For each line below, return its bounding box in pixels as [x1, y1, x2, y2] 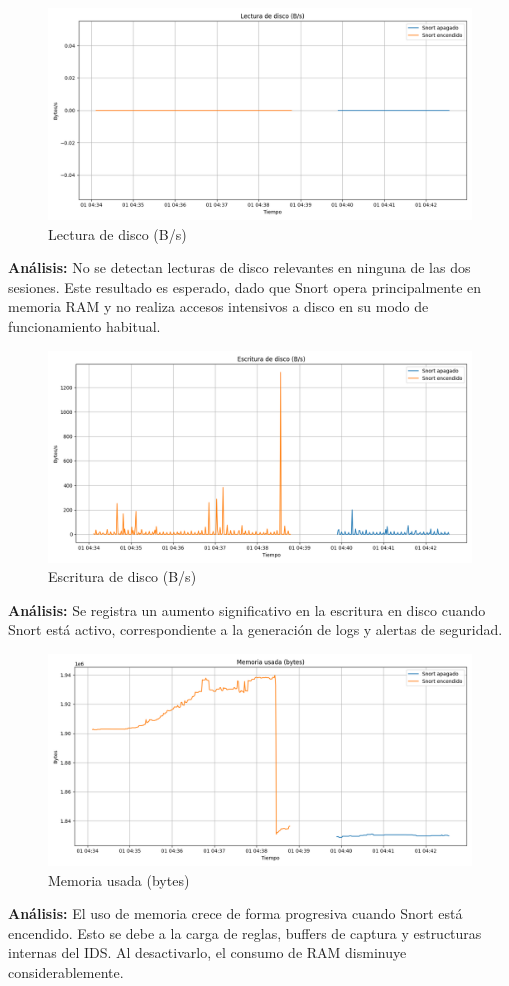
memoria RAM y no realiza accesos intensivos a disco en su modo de [8, 296, 429, 317]
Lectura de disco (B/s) [48, 223, 187, 244]
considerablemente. [8, 961, 124, 982]
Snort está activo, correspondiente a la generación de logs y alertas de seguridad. [8, 619, 503, 640]
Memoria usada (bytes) [48, 869, 190, 890]
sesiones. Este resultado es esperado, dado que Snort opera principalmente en [8, 276, 482, 297]
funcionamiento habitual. [8, 315, 161, 336]
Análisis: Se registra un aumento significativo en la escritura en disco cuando [8, 599, 486, 620]
